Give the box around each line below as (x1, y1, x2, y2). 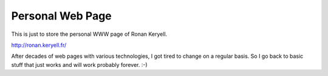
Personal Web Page (11, 9, 112, 22)
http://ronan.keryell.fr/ (11, 41, 67, 49)
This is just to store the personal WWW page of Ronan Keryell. (11, 30, 168, 38)
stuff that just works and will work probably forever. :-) (11, 61, 148, 68)
